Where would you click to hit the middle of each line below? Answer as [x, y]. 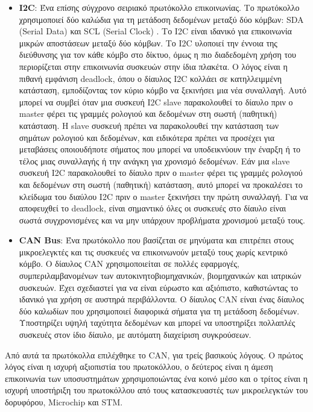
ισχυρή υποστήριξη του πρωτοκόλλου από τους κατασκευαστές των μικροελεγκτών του [156, 390]
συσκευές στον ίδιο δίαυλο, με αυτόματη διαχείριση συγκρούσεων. [135, 335]
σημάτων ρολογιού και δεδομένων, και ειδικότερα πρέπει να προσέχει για [147, 137]
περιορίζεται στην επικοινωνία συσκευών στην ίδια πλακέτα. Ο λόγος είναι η [153, 66]
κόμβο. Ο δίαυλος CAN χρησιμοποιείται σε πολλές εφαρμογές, [129, 264]
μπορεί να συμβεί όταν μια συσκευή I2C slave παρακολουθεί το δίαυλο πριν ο [156, 101]
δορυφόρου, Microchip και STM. [64, 402]
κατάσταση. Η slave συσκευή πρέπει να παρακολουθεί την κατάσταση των [149, 125]
